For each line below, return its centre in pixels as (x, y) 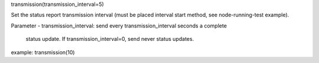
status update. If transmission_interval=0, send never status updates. (110, 39)
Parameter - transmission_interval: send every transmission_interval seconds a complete (119, 26)
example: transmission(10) (43, 52)
